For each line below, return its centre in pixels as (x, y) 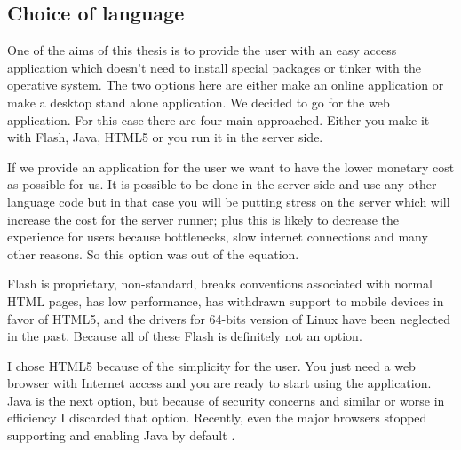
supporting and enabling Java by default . (121, 435)
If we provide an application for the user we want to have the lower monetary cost (231, 166)
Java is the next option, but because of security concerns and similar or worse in (226, 400)
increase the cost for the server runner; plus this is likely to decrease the (203, 219)
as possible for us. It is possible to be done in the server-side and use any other (222, 184)
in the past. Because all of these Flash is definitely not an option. (185, 336)
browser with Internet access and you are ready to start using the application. (219, 383)
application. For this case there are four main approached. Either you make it (219, 119)
